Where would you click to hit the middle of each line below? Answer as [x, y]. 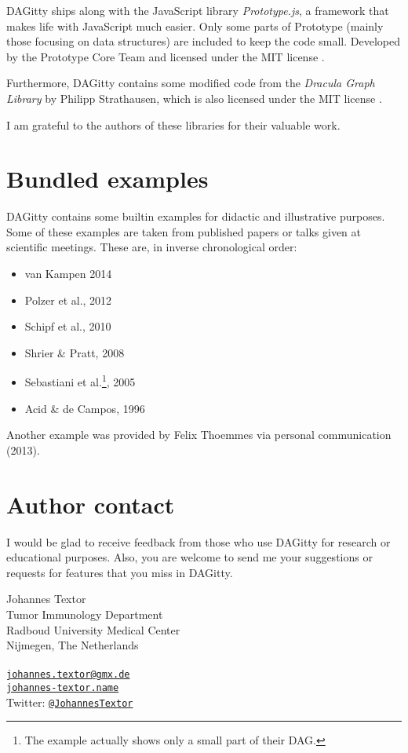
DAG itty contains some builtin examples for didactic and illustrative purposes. [196, 216]
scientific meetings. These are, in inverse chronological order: [152, 247]
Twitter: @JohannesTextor [70, 702]
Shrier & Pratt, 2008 [75, 352]
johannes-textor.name [63, 688]
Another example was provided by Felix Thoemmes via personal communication [199, 435]
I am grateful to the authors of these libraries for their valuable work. [173, 124]
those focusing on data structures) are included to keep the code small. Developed [203, 41]
